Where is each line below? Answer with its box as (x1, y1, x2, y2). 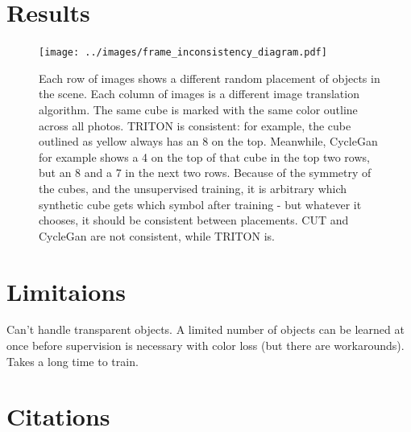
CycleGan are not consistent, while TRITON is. (39, 227, 275, 244)
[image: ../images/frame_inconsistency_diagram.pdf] (39, 47, 327, 59)
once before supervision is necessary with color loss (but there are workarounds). (6, 337, 405, 354)
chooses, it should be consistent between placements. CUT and (39, 212, 349, 228)
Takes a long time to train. (6, 352, 139, 369)
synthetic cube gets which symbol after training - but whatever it (39, 195, 362, 212)
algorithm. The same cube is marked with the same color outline (39, 101, 358, 117)
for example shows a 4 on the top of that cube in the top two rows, (39, 148, 370, 165)
